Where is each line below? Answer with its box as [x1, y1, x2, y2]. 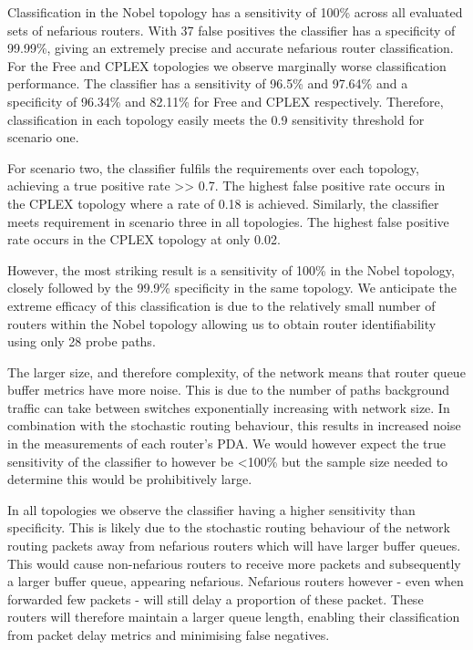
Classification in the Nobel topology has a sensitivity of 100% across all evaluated [7, 3, 463, 21]
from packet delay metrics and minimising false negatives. [7, 625, 330, 644]
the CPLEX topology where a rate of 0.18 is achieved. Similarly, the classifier [7, 193, 439, 212]
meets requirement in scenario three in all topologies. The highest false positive [7, 212, 449, 231]
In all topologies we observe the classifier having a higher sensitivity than [7, 500, 416, 519]
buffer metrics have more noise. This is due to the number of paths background [7, 380, 450, 399]
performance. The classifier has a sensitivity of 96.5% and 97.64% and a [7, 74, 408, 93]
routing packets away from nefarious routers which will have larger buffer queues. [7, 536, 461, 555]
